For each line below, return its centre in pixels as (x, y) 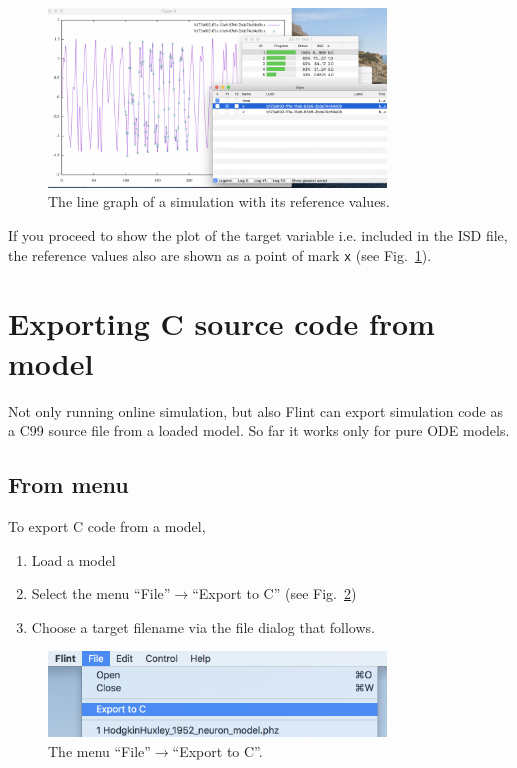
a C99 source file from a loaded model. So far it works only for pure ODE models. (259, 430)
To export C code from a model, (107, 526)
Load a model (73, 559)
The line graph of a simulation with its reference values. (219, 201)
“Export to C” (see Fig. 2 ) (274, 593)
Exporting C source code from (221, 323)
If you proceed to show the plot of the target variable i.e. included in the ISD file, (258, 235)
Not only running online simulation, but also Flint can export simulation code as (255, 410)
